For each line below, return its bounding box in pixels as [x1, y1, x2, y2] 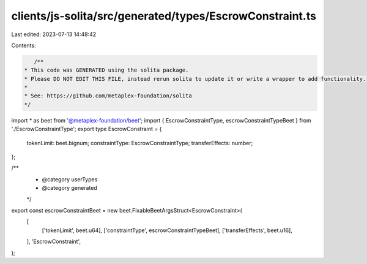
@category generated [42, 184, 97, 192]
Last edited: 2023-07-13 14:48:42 [11, 31, 97, 38]
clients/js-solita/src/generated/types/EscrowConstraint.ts [11, 9, 316, 23]
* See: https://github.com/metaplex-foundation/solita [24, 92, 192, 99]
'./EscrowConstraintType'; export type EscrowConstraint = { [11, 126, 162, 133]
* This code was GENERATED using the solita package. [24, 67, 189, 74]
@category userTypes [42, 175, 98, 183]
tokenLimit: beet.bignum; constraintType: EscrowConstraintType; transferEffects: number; [26, 139, 253, 146]
